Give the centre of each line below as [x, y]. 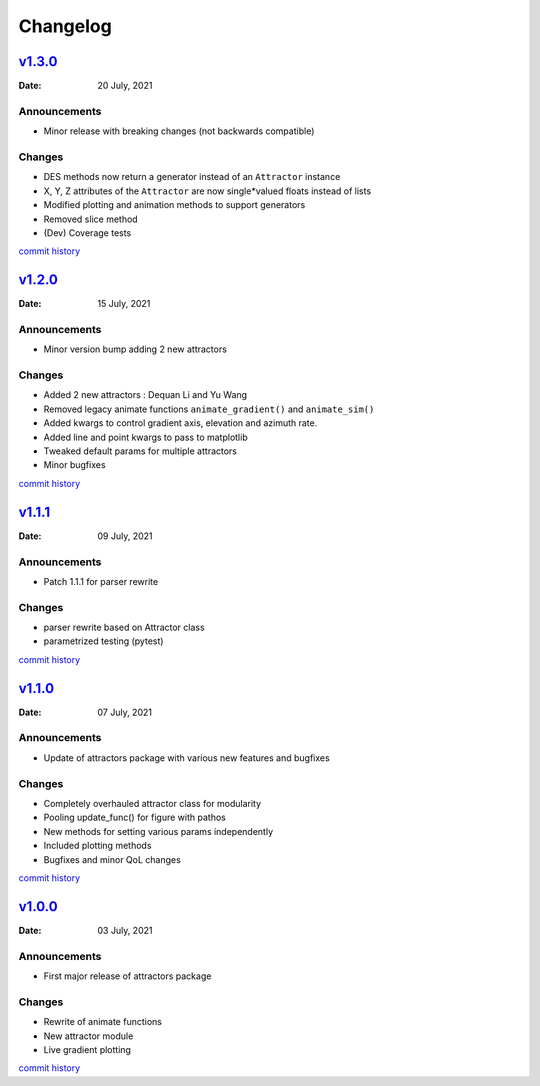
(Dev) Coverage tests [87, 232]
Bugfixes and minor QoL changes [112, 859]
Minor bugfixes [74, 465]
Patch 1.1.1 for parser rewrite [101, 581]
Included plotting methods [97, 846]
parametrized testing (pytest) [103, 641]
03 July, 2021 [125, 930]
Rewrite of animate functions [102, 1022]
